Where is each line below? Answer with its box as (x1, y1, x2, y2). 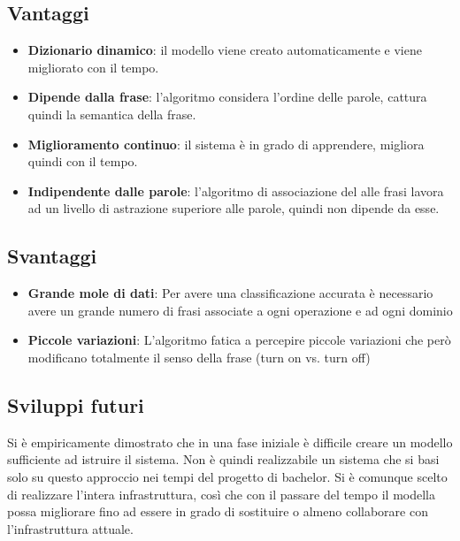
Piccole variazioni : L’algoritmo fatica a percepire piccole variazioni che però (27, 331, 451, 349)
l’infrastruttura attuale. (7, 519, 134, 537)
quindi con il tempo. (27, 152, 138, 171)
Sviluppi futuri (7, 391, 144, 418)
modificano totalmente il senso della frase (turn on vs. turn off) (27, 347, 371, 366)
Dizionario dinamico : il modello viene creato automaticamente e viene (27, 41, 422, 59)
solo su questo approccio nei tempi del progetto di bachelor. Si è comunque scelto (7, 467, 448, 485)
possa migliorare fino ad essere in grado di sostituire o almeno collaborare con (7, 502, 428, 521)
